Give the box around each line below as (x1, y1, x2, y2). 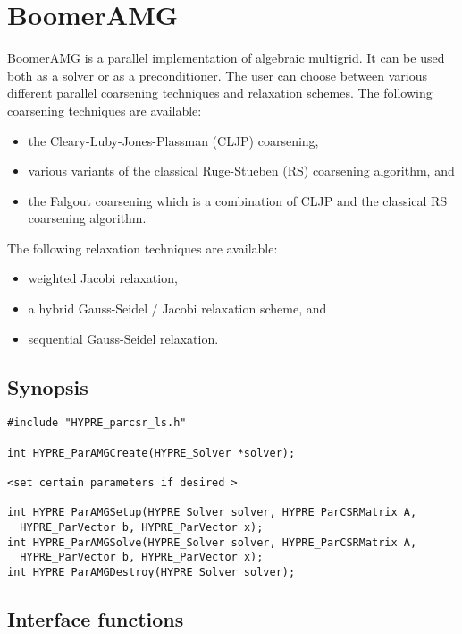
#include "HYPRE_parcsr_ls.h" (7, 416, 187, 430)
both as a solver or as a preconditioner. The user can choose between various (7, 65, 428, 84)
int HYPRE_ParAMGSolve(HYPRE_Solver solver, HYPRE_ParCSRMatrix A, (7, 535, 417, 549)
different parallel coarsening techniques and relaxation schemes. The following (7, 83, 433, 102)
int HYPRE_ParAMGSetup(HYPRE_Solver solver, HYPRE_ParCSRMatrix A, (7, 506, 417, 519)
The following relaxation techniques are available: (7, 238, 278, 257)
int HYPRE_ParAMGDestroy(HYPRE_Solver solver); (7, 566, 296, 579)
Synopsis (7, 373, 88, 400)
